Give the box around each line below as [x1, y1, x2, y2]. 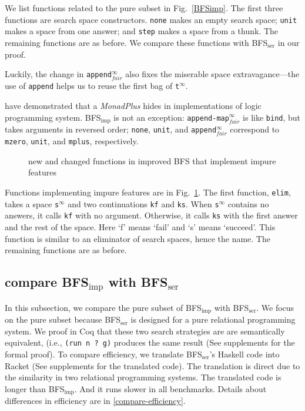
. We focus [256, 301, 294, 313]
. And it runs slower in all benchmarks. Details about [74, 382, 267, 395]
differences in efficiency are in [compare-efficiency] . [5, 395, 186, 407]
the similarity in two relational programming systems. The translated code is [5, 371, 281, 383]
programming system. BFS [5, 111, 101, 123]
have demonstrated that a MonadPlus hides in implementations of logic [5, 99, 262, 111]
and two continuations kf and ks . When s [68, 197, 219, 210]
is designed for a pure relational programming [130, 313, 296, 326]
